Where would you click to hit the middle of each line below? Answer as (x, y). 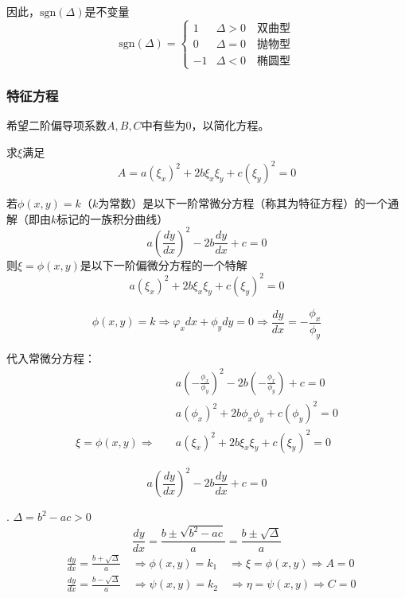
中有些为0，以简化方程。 (205, 125)
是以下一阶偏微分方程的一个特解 (164, 264)
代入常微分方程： (51, 357)
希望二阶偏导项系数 (56, 125)
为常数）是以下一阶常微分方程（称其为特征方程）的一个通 (249, 203)
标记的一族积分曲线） (113, 218)
